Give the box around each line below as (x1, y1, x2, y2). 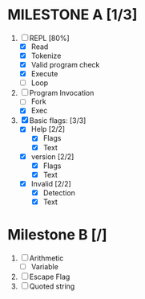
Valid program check (30, 60, 100, 70)
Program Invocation (29, 88, 95, 98)
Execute (30, 69, 58, 79)
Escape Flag (29, 272, 70, 281)
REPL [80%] (29, 33, 70, 43)
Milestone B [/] (7, 226, 107, 244)
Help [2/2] (30, 125, 66, 134)
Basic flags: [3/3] (29, 116, 87, 125)
